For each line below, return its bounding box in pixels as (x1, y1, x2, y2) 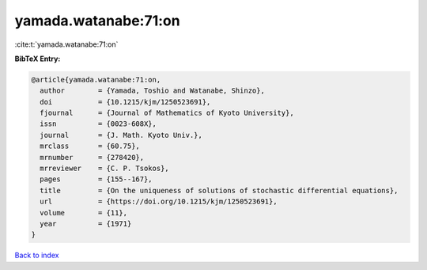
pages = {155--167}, (40, 175, 153, 184)
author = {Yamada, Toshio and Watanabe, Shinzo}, (40, 86, 265, 95)
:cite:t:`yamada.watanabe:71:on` (14, 40, 119, 49)
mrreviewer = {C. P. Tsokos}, (40, 164, 169, 173)
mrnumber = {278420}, (40, 153, 145, 162)
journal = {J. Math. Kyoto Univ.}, (40, 131, 203, 139)
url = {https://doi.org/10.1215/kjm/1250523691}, (40, 197, 278, 206)
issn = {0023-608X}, (40, 120, 157, 128)
